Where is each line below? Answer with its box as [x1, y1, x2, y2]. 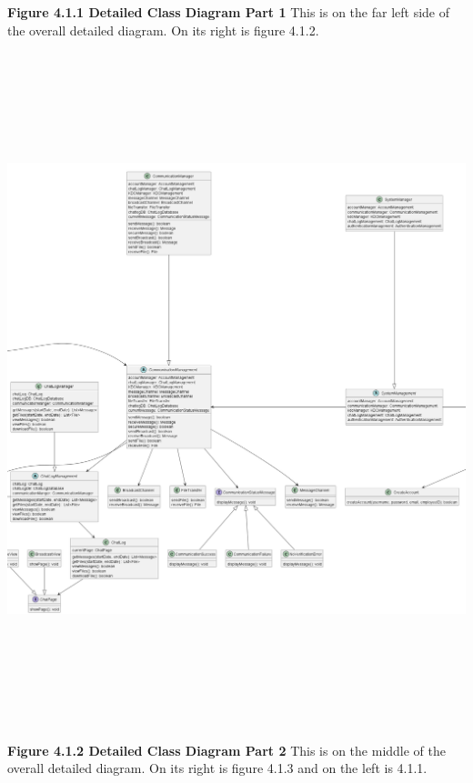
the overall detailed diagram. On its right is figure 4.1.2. [7, 20, 319, 39]
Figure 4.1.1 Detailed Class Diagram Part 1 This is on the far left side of [7, 3, 450, 21]
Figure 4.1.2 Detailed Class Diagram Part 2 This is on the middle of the [7, 740, 447, 759]
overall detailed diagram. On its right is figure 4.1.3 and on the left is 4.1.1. [7, 758, 428, 778]
